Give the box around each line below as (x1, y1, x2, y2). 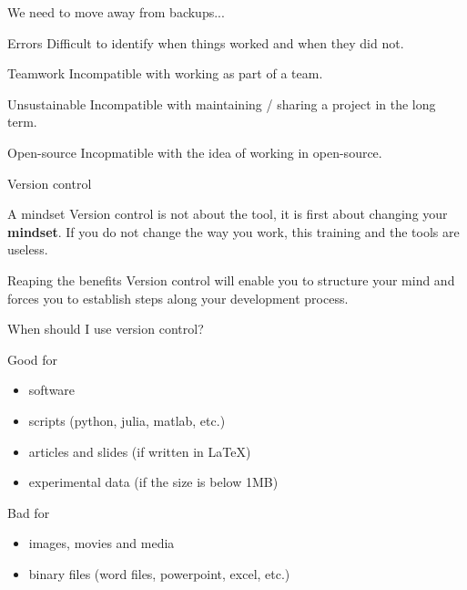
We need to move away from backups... (7, 3, 225, 21)
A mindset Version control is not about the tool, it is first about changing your (7, 204, 448, 223)
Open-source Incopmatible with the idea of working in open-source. (7, 142, 382, 161)
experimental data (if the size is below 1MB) (28, 472, 279, 492)
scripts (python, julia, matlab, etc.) (28, 410, 226, 430)
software (28, 380, 76, 399)
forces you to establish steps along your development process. (7, 288, 349, 307)
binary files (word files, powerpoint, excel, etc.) (28, 564, 290, 583)
